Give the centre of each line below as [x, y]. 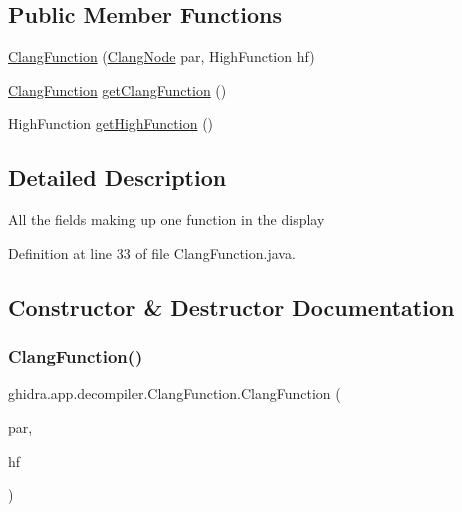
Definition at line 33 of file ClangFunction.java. [152, 252]
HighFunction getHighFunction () [111, 123]
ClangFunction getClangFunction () [117, 89]
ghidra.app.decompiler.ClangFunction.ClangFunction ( [174, 393]
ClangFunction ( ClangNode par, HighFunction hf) [161, 56]
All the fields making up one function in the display [166, 219]
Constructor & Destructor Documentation [231, 306]
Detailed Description [117, 177]
